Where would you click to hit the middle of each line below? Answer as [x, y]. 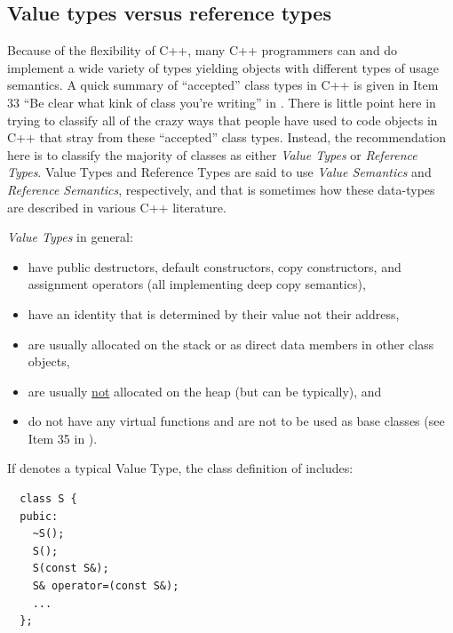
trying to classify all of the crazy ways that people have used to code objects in [223, 120]
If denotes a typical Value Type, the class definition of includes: [180, 468]
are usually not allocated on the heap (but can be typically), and [205, 391]
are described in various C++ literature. [117, 207]
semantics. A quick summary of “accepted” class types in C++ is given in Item [223, 85]
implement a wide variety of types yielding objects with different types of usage [223, 67]
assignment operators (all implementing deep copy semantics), [197, 284]
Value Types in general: [70, 237]
